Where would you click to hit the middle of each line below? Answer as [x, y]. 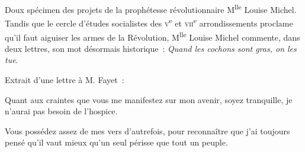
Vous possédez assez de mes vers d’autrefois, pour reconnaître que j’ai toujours [147, 130]
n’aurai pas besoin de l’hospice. [61, 111]
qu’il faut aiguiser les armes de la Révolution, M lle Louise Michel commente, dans [152, 36]
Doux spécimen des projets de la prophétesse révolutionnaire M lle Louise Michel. [151, 9]
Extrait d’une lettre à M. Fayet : [65, 79]
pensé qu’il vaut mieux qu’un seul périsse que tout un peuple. [116, 142]
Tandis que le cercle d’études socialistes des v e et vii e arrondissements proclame [149, 22]
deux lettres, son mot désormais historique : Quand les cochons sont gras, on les [151, 48]
